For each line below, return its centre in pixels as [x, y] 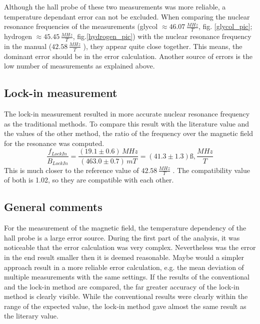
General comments [53, 207]
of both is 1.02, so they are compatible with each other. [89, 180]
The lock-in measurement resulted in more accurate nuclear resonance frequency [127, 114]
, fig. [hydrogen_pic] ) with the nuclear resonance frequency [162, 36]
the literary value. [31, 316]
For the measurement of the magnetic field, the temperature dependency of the [125, 228]
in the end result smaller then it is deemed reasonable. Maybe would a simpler [124, 257]
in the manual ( [28, 46]
